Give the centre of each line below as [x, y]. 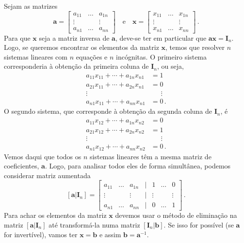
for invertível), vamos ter [41, 234]
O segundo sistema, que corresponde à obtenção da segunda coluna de [108, 111]
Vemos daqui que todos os [43, 156]
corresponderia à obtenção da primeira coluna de [76, 66]
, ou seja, [171, 66]
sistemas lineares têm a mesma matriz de [151, 156]
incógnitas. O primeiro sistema [162, 56]
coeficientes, [22, 166]
